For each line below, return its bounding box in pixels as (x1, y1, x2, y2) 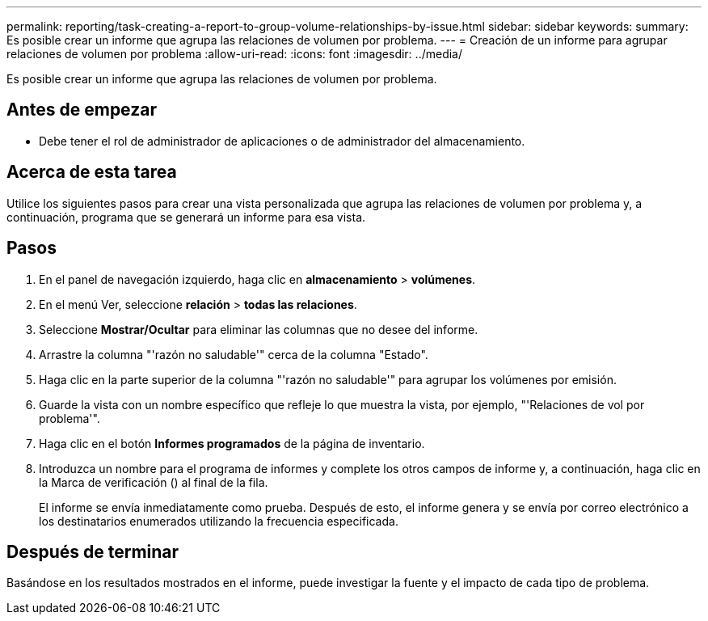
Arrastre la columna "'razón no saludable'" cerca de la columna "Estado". (39, 347, 428, 361)
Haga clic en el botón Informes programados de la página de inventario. (39, 436, 425, 450)
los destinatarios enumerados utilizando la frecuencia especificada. (39, 513, 398, 528)
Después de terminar (6, 541, 179, 562)
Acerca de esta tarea (6, 162, 177, 183)
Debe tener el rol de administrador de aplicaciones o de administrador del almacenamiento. (39, 133, 525, 148)
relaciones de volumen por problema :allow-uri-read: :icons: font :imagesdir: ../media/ (6, 47, 462, 61)
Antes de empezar (6, 99, 157, 120)
